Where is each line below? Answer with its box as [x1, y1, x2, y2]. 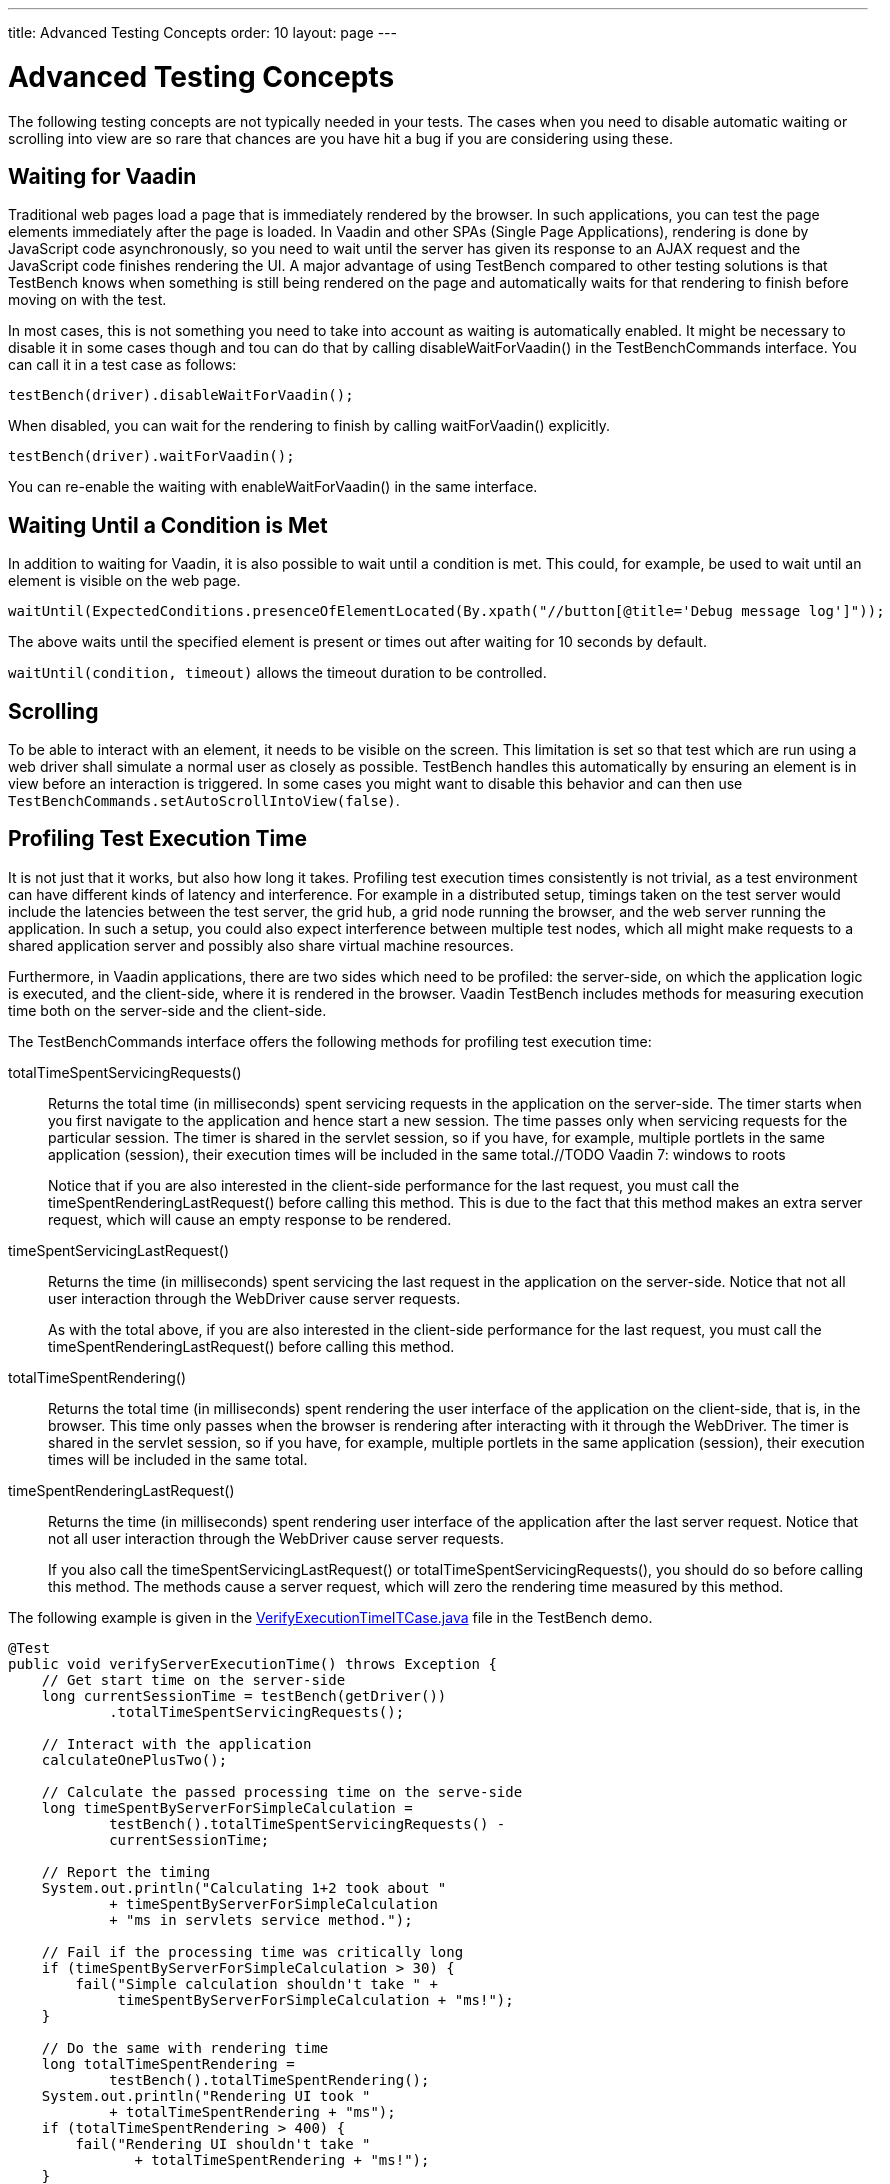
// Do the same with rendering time [41, 2039, 329, 2056]
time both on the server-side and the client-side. [8, 1001, 327, 1019]
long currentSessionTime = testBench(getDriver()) [41, 1687, 447, 1704]
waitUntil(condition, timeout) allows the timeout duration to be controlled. [8, 664, 547, 682]
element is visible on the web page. [8, 572, 241, 590]
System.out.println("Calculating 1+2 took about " [41, 1879, 447, 1896]
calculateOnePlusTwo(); [41, 1751, 228, 1768]
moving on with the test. [8, 291, 167, 309]
